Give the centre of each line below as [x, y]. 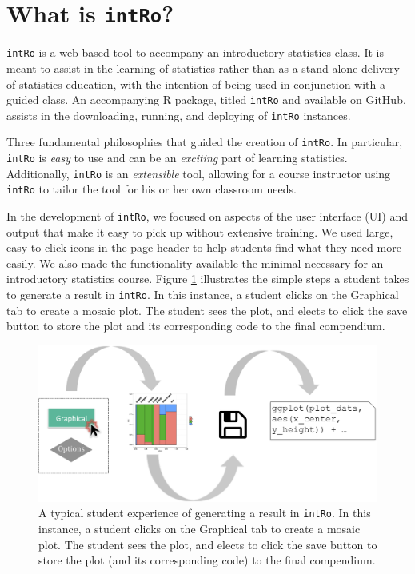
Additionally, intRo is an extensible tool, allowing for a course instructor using [199, 173]
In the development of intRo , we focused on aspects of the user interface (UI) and [207, 216]
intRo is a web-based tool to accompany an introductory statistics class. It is [195, 52]
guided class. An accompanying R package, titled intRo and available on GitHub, [206, 100]
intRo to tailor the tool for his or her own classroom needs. [152, 189]
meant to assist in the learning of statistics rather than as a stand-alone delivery [203, 68]
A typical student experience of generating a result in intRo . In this [205, 513]
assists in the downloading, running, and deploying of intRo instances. [179, 115]
